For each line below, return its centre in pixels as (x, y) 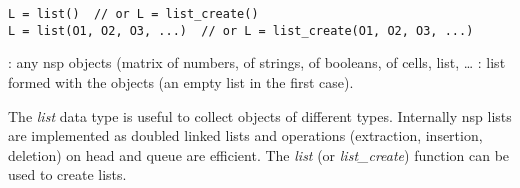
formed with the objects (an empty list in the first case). (181, 81)
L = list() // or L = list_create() (133, 14)
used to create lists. (67, 174)
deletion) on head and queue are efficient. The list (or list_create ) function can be (259, 154)
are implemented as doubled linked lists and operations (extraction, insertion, (245, 135)
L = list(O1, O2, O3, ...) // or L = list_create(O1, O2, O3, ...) (241, 30)
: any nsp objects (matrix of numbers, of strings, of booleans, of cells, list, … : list (257, 62)
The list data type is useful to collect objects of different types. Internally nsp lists (260, 115)
